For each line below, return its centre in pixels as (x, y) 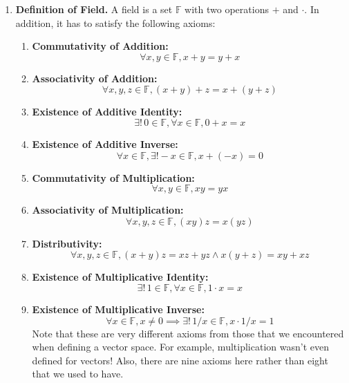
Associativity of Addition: (95, 78)
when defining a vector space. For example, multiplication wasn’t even (180, 347)
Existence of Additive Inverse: (105, 143)
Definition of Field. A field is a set (94, 9)
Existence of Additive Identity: (107, 112)
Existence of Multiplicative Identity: (120, 277)
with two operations (227, 9)
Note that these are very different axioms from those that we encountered (188, 333)
